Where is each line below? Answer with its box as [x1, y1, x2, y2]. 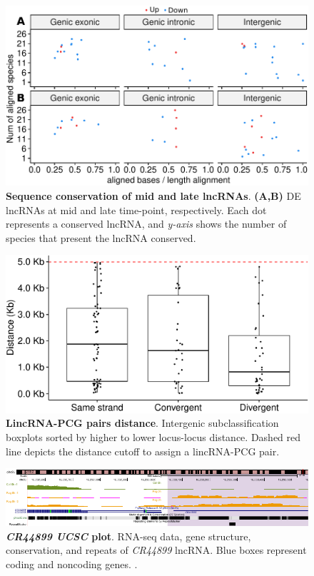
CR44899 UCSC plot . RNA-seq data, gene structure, [6, 528, 251, 543]
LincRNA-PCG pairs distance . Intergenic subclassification [6, 415, 279, 430]
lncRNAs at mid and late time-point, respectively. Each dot [6, 202, 267, 217]
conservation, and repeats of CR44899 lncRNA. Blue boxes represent [6, 542, 307, 557]
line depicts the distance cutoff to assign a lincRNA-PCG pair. [6, 443, 280, 458]
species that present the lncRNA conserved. [6, 230, 196, 245]
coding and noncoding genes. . [6, 556, 138, 571]
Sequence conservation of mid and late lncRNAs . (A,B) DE [6, 188, 301, 203]
